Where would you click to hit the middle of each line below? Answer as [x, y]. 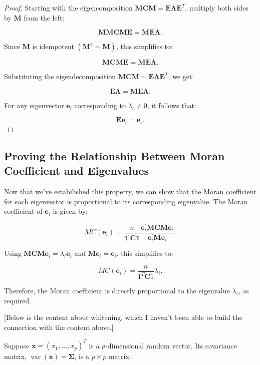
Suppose [17, 345]
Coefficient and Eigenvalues [77, 170]
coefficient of [23, 211]
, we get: [181, 76]
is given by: [70, 211]
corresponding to [100, 105]
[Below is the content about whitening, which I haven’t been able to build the [123, 317]
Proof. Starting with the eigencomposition [68, 8]
